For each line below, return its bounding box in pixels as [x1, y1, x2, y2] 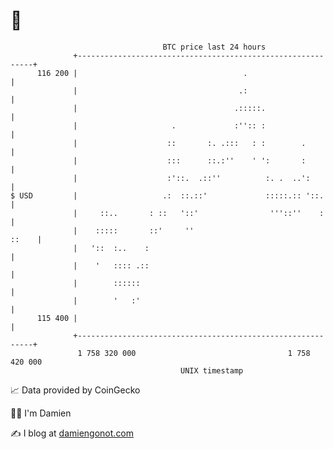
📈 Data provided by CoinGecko [10, 384, 141, 396]
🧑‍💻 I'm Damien [10, 407, 72, 419]
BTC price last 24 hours [162, 42, 267, 52]
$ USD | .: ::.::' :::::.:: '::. [10, 190, 325, 201]
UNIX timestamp [180, 365, 244, 376]
